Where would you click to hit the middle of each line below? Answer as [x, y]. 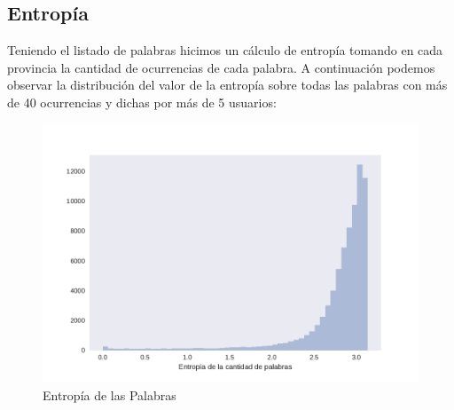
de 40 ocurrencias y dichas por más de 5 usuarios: [142, 102]
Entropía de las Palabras [110, 394]
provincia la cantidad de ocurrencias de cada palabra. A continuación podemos [221, 67]
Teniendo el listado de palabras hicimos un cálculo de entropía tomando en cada [225, 50]
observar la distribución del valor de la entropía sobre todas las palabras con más [227, 85]
